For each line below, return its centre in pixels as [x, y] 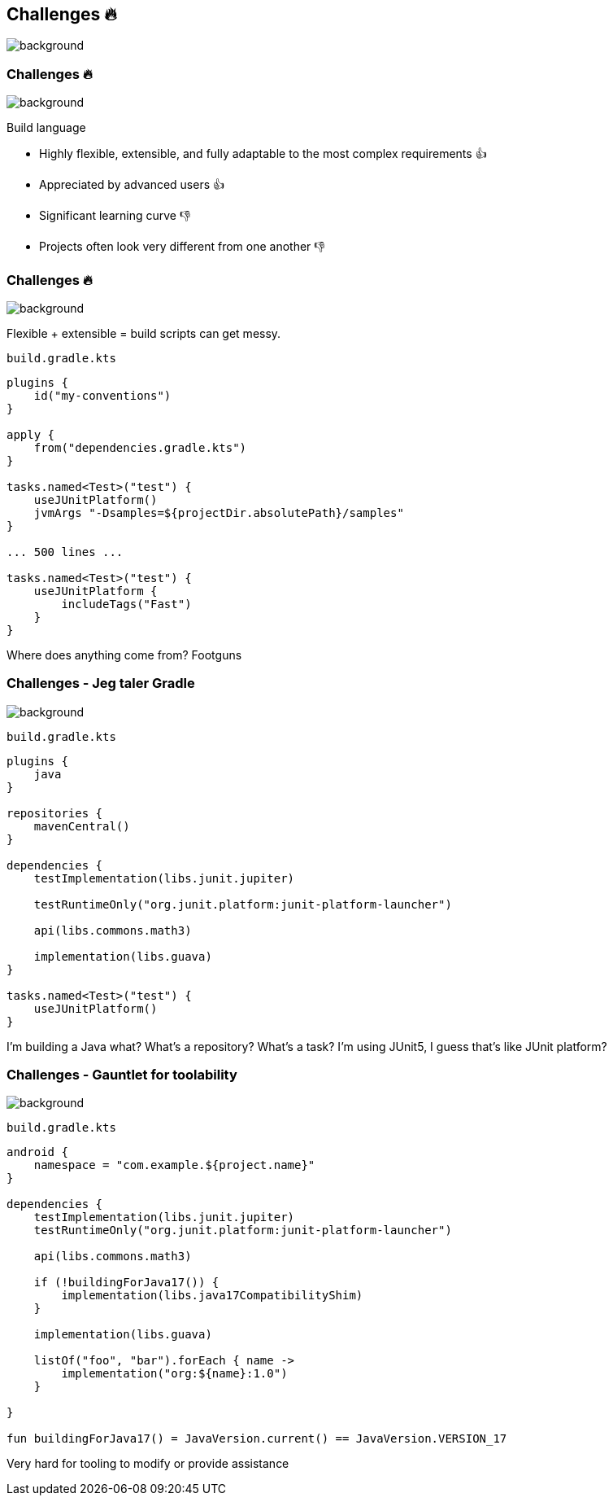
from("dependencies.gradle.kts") [140, 447]
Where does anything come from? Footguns [124, 655]
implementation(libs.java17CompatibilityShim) [212, 1296]
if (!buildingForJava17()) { [126, 1283]
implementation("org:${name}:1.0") [174, 1374]
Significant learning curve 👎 [115, 216]
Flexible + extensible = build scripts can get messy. [144, 333]
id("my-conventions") [102, 395]
